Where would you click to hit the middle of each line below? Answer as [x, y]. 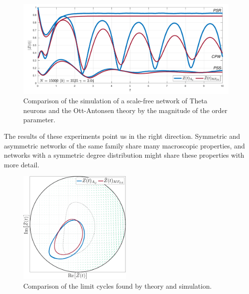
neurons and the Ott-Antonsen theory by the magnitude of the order [125, 110]
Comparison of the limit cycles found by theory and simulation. [117, 286]
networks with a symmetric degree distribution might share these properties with [124, 155]
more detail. [22, 164]
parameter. [39, 120]
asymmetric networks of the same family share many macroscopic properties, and [124, 145]
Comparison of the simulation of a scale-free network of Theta [115, 101]
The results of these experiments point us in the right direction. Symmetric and [122, 136]
